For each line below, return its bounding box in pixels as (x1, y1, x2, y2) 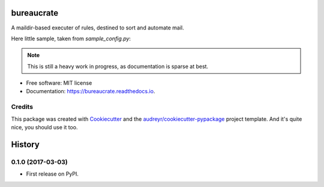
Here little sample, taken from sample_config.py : (11, 35, 131, 42)
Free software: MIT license (26, 79, 92, 87)
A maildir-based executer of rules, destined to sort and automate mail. (11, 24, 184, 31)
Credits (11, 103, 33, 111)
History (11, 139, 40, 150)
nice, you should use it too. (11, 124, 78, 130)
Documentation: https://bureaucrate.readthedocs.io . (26, 88, 155, 95)
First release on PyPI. (26, 170, 79, 177)
